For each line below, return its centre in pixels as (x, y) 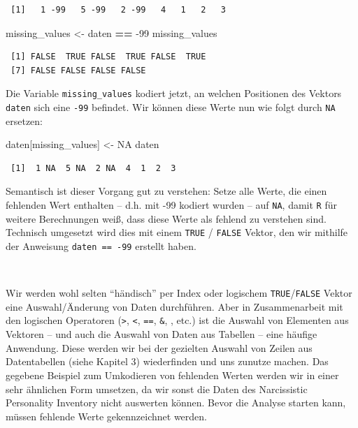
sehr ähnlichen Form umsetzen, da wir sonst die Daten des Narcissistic (157, 389)
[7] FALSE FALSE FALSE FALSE (78, 70)
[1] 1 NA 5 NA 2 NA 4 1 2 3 (93, 168)
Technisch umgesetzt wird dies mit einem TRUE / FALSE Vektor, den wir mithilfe (177, 232)
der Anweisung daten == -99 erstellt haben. (101, 245)
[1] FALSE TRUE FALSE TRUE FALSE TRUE (108, 57)
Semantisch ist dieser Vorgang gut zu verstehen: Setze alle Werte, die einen (166, 191)
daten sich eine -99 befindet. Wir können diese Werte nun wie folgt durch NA (171, 107)
